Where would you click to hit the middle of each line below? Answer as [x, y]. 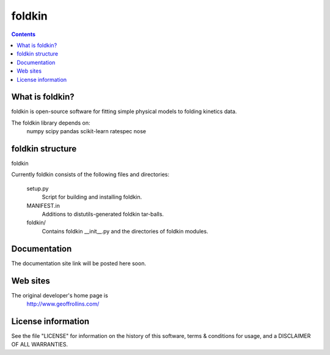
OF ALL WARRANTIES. [40, 345]
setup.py [38, 188]
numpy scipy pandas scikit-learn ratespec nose [86, 131]
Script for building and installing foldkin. [92, 197]
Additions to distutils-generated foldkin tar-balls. [103, 214]
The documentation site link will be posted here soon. [79, 263]
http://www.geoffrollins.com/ [63, 304]
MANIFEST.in [43, 205]
